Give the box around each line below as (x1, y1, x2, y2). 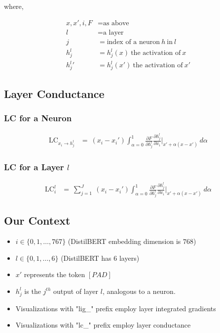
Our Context (4, 213, 71, 228)
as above (103, 19, 129, 27)
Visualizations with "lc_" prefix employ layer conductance (15, 320, 191, 330)
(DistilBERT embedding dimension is (68, 236, 181, 246)
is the (24, 285, 41, 296)
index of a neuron (107, 38, 160, 46)
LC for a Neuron (4, 111, 72, 124)
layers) (119, 252, 140, 263)
